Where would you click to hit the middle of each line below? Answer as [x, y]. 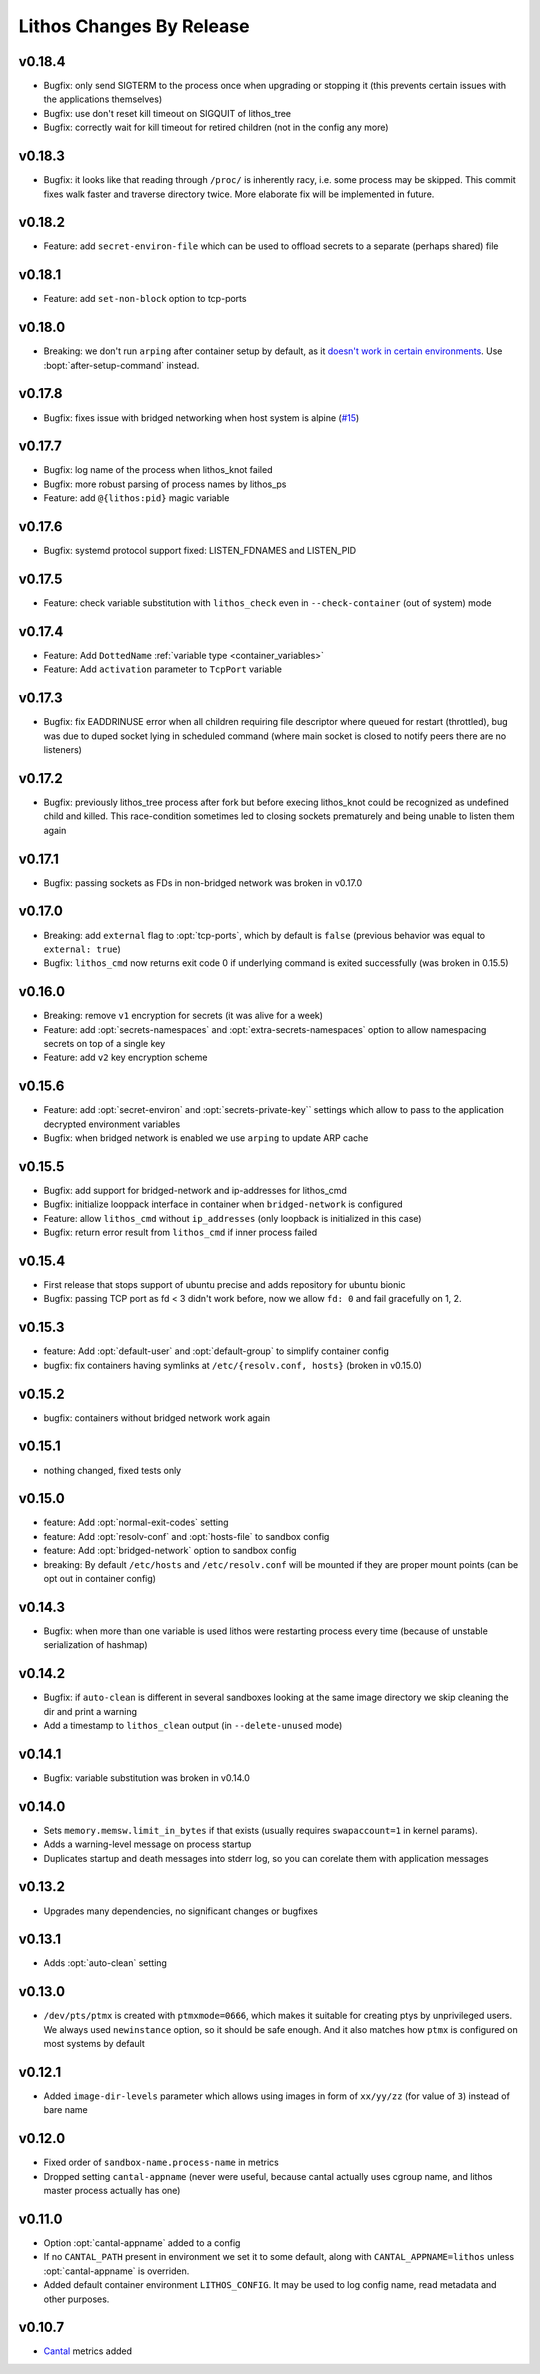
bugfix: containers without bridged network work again [156, 1417]
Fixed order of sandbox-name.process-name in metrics [161, 2162]
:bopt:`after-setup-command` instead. [121, 365]
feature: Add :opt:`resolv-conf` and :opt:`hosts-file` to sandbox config [186, 1536]
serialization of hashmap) [96, 1645]
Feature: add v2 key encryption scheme [125, 1057]
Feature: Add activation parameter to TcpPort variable [163, 669]
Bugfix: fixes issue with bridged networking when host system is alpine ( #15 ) [201, 417]
